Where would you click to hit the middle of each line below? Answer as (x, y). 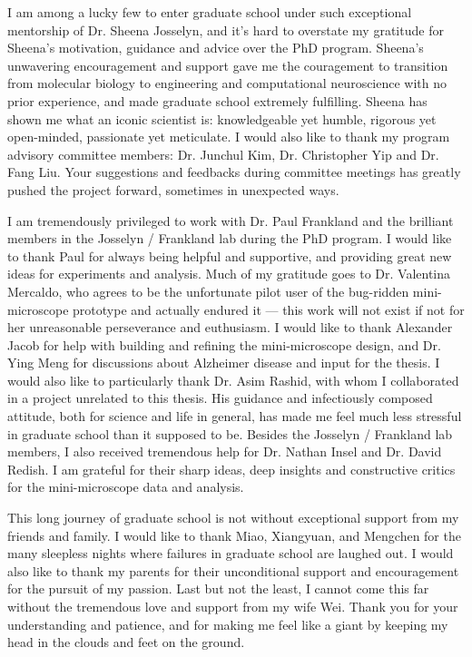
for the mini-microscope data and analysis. (126, 487)
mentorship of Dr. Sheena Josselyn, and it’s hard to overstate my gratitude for (226, 29)
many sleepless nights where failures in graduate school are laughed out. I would (231, 553)
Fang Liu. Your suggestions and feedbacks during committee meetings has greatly (234, 172)
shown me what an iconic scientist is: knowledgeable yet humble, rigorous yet (222, 118)
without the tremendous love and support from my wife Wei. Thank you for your (233, 606)
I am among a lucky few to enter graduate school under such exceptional (210, 12)
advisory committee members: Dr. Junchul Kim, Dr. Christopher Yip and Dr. (223, 154)
